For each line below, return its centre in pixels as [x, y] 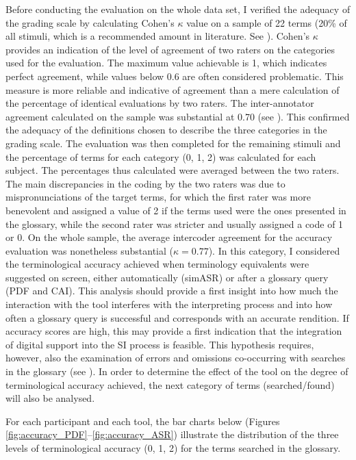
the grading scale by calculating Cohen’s [90, 22]
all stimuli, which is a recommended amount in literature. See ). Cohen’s [158, 36]
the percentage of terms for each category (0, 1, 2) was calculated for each [161, 156]
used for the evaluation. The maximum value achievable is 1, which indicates [166, 63]
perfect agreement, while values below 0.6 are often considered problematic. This [175, 76]
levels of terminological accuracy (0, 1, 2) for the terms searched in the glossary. [173, 448]
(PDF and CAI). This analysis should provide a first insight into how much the [172, 291]
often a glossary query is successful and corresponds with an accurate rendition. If [177, 317]
